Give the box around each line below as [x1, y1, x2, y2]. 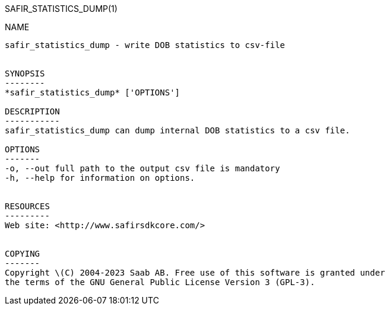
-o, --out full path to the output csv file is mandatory [5, 164, 280, 173]
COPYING [5, 249, 40, 258]
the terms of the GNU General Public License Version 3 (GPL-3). [5, 277, 315, 287]
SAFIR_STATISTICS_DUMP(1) [5, 4, 118, 14]
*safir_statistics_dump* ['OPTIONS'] [5, 88, 180, 97]
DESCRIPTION [5, 107, 60, 116]
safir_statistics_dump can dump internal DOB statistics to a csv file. [5, 126, 350, 135]
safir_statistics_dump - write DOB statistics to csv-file [5, 40, 286, 50]
